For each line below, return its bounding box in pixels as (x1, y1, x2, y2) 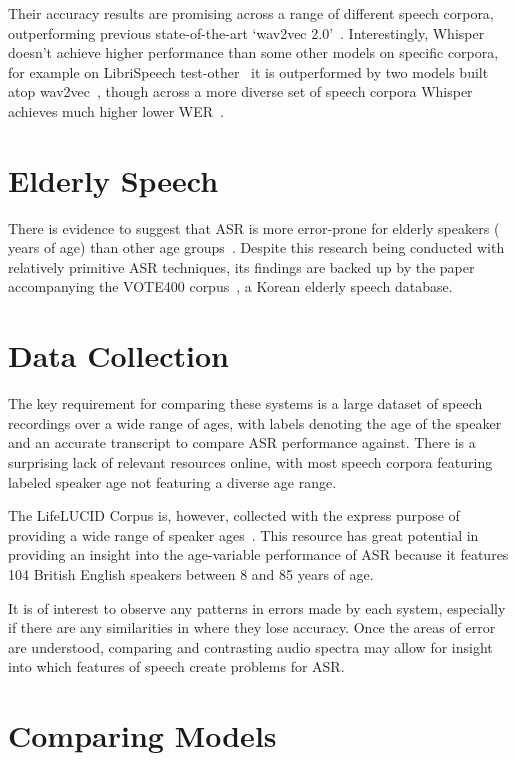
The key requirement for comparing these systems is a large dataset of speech (8, 393, 483, 414)
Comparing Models (8, 715, 277, 756)
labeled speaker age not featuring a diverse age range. (8, 471, 337, 492)
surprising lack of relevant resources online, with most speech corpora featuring (8, 451, 493, 472)
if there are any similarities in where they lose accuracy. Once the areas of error (8, 617, 496, 638)
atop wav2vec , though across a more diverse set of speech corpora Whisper (8, 81, 473, 102)
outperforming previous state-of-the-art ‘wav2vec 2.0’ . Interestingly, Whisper (8, 22, 485, 43)
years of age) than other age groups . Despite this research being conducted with (8, 237, 505, 258)
